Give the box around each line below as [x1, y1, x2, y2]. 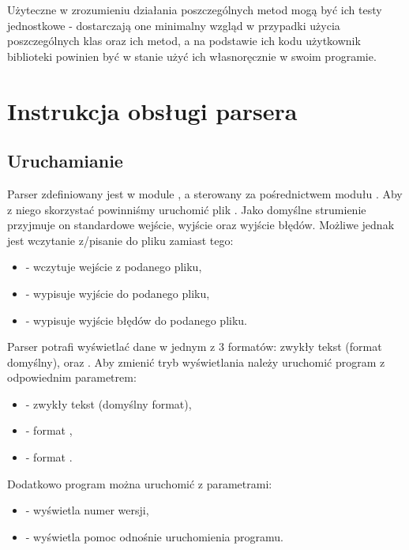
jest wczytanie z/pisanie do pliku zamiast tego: [7, 232, 234, 248]
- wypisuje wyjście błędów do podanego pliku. [25, 311, 248, 328]
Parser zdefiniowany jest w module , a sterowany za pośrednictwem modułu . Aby [7, 185, 403, 202]
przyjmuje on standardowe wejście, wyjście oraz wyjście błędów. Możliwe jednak [7, 217, 395, 233]
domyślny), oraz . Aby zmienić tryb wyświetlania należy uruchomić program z [7, 353, 385, 370]
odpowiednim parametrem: [7, 369, 137, 386]
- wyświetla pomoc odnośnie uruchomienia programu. [25, 528, 283, 544]
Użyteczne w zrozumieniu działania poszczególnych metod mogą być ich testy [7, 2, 382, 17]
